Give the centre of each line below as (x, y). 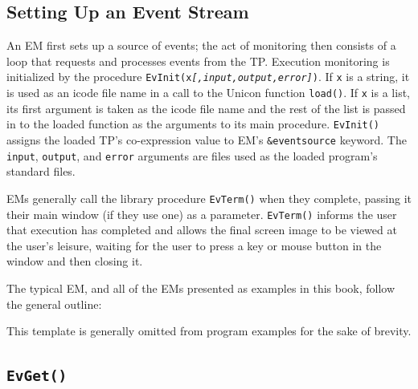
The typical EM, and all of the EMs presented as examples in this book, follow (201, 288)
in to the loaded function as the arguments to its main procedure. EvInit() (193, 124)
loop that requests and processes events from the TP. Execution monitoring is (198, 61)
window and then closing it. (75, 261)
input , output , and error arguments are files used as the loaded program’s (192, 155)
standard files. (41, 171)
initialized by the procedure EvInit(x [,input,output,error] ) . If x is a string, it (208, 77)
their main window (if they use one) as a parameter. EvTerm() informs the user (202, 214)
